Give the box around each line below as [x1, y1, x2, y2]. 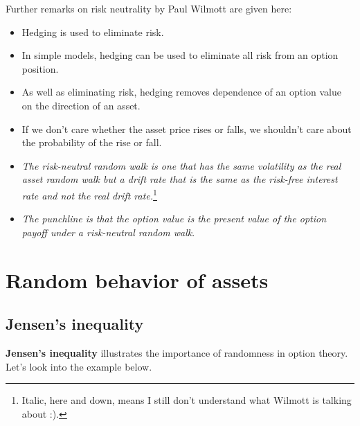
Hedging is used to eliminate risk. [21, 24, 164, 39]
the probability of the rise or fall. [21, 135, 162, 150]
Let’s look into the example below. [6, 359, 152, 373]
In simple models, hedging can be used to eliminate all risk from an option [21, 48, 339, 62]
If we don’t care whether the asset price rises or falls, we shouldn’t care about [21, 121, 352, 136]
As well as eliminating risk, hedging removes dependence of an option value [21, 85, 341, 99]
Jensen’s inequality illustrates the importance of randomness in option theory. [6, 345, 348, 360]
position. [21, 61, 59, 76]
